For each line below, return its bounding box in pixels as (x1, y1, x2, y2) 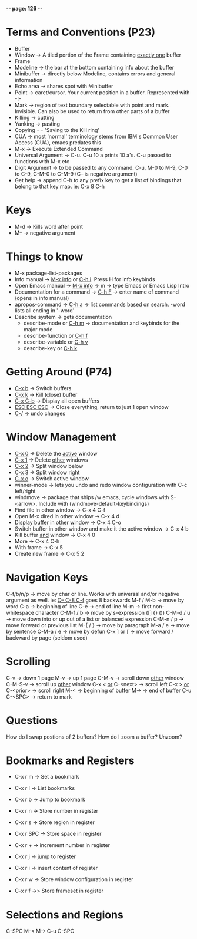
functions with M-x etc (14, 157, 70, 164)
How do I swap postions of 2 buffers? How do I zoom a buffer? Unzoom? (6, 733, 182, 740)
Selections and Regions (6, 908, 123, 921)
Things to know (6, 250, 84, 263)
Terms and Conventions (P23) (6, 26, 156, 39)
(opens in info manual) (14, 294, 69, 301)
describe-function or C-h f (23, 332, 88, 339)
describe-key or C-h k (23, 344, 78, 351)
